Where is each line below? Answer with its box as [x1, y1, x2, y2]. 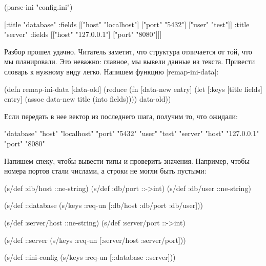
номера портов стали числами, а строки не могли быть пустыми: [4, 165, 207, 176]
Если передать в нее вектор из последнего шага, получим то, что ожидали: [4, 110, 238, 121]
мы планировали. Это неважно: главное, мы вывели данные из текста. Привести [4, 56, 255, 67]
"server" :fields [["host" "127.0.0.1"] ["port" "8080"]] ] [4, 29, 162, 40]
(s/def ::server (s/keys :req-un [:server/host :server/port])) [4, 234, 186, 245]
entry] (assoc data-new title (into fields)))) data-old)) [4, 93, 171, 104]
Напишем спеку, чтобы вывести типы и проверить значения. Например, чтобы [4, 155, 250, 166]
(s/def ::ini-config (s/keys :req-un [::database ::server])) [4, 252, 176, 262]
